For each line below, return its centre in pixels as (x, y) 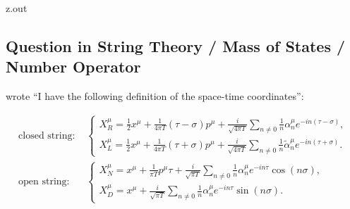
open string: (44, 182)
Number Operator (73, 66)
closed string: (47, 135)
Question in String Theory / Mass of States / (176, 45)
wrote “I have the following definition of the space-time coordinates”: (155, 96)
